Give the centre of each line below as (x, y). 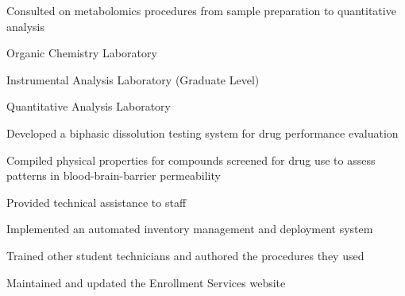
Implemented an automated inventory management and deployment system (190, 229)
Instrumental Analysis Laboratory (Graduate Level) (133, 79)
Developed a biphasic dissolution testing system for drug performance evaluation (202, 132)
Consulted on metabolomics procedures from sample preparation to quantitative (201, 10)
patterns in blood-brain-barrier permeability (114, 175)
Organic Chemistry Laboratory (82, 53)
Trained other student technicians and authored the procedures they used (185, 255)
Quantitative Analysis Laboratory (89, 106)
